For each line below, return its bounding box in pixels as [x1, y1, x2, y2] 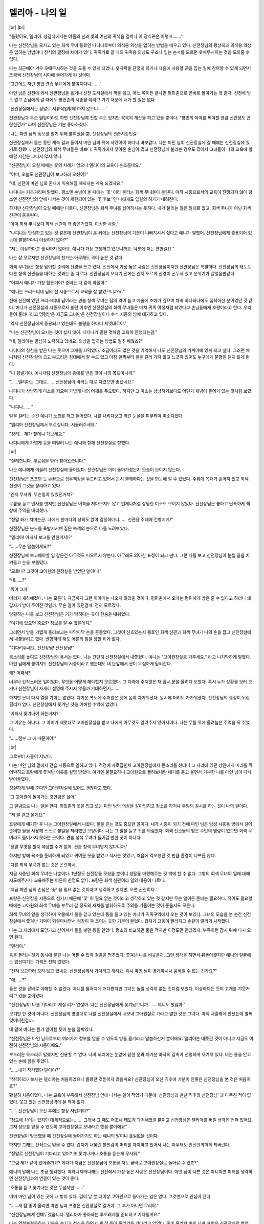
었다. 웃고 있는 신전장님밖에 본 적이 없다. [9, 1099, 86, 1105]
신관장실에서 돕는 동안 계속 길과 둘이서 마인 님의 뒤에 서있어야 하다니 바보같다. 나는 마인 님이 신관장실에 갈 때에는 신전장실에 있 [9, 140, 250, 145]
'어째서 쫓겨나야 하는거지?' [9, 710, 60, 716]
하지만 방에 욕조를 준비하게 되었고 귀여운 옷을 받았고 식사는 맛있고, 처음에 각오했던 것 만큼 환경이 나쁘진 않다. [9, 852, 216, 859]
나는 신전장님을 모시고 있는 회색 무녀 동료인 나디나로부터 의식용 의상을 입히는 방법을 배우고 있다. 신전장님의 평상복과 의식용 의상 [9, 42, 252, 48]
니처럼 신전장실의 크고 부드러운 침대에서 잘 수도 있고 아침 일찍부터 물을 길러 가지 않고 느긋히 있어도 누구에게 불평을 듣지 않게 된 [9, 354, 250, 360]
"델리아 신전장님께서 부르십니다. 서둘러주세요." [9, 422, 98, 428]
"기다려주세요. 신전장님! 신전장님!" [9, 645, 75, 651]
